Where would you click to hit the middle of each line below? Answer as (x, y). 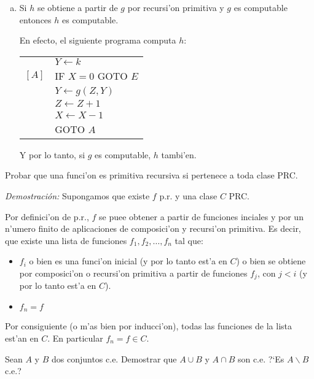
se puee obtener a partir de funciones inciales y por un (201, 216)
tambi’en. (179, 154)
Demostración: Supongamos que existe (77, 195)
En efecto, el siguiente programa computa (98, 40)
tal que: (189, 240)
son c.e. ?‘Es (261, 358)
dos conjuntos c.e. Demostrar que (114, 358)
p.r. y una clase (188, 195)
